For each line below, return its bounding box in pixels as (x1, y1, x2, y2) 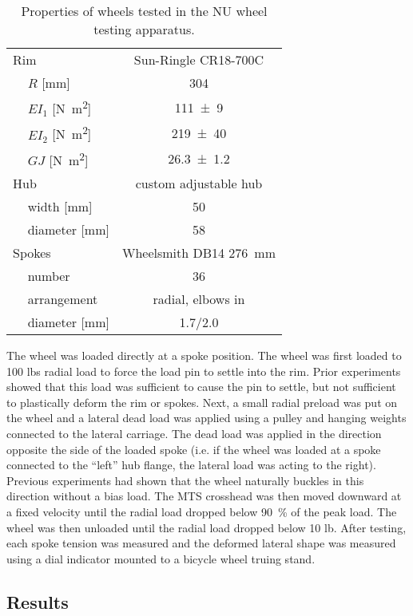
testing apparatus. (93, 20, 195, 38)
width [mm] (27, 196, 93, 215)
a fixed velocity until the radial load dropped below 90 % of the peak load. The (6, 503, 397, 519)
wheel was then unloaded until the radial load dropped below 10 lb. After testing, (6, 519, 407, 535)
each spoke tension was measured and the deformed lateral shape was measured (6, 535, 396, 551)
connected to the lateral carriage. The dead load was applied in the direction (6, 424, 382, 441)
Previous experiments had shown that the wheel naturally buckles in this (6, 472, 364, 488)
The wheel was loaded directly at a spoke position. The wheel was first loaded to (6, 346, 402, 363)
